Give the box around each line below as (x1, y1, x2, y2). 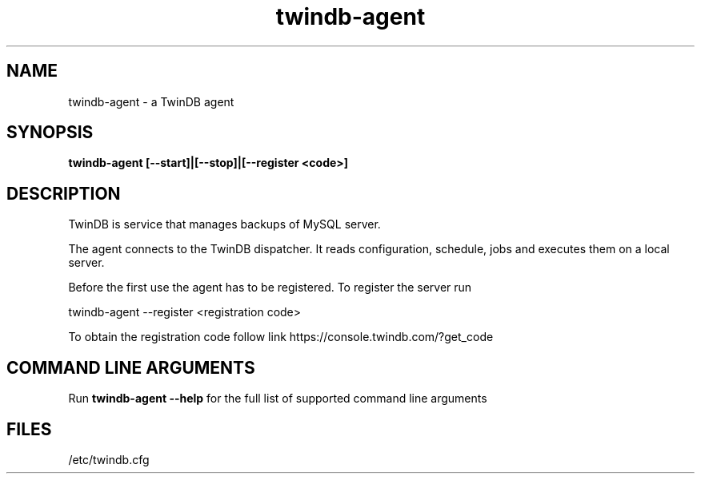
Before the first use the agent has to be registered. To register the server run (68, 280, 472, 295)
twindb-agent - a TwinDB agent (68, 94, 234, 109)
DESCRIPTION (6, 183, 121, 204)
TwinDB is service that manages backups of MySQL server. (68, 217, 381, 232)
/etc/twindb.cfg (68, 452, 150, 466)
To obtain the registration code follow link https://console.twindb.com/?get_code (68, 330, 494, 344)
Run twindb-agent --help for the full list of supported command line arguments (68, 391, 487, 406)
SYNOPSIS (6, 122, 94, 143)
